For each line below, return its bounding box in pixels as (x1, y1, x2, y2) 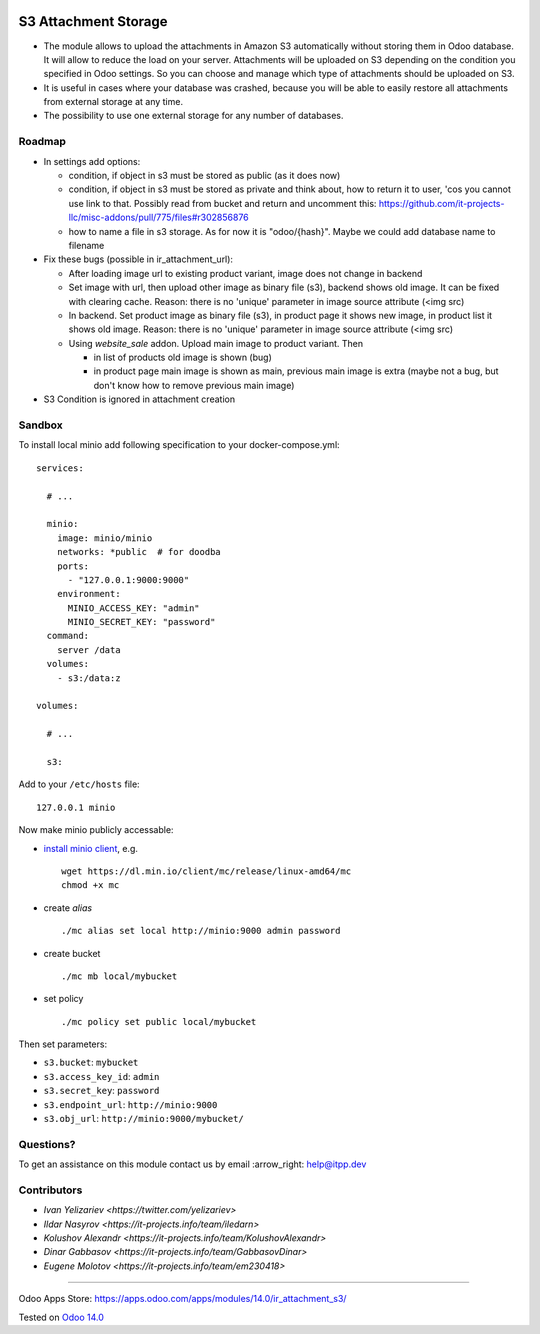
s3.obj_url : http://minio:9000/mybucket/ (43, 1113, 244, 1125)
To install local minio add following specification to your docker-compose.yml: (18, 439, 340, 451)
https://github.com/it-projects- (378, 197, 505, 209)
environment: (56, 588, 121, 600)
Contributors (18, 1183, 83, 1197)
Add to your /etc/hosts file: (18, 778, 140, 790)
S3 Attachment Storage (18, 13, 169, 30)
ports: (56, 560, 90, 572)
